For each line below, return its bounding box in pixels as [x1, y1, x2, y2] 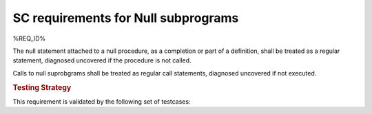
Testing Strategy [12, 82, 72, 92]
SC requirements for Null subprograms [12, 10, 239, 25]
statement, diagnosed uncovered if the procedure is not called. [12, 56, 192, 65]
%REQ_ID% [12, 34, 46, 43]
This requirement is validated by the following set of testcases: [12, 97, 191, 106]
